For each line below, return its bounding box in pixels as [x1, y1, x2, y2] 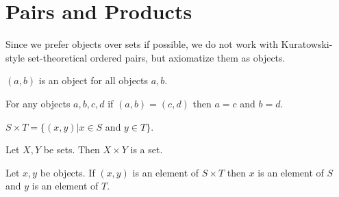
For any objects [5, 96, 71, 110]
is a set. [130, 142, 163, 157]
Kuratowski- [281, 37, 333, 51]
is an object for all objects [38, 73, 149, 88]
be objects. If [40, 165, 95, 179]
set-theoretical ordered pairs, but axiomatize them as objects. [27, 50, 286, 64]
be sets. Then [43, 142, 100, 157]
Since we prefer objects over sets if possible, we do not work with [5, 37, 278, 51]
